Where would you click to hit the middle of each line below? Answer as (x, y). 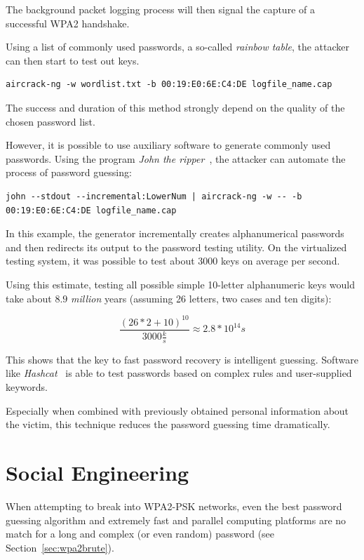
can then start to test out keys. (73, 60)
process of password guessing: (69, 172)
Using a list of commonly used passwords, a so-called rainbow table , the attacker (178, 47)
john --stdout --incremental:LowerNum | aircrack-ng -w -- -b (154, 196)
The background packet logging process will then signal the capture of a (160, 9)
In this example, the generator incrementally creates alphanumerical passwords (175, 233)
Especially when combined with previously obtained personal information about (177, 410)
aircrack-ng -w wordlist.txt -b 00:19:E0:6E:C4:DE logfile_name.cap (169, 85)
